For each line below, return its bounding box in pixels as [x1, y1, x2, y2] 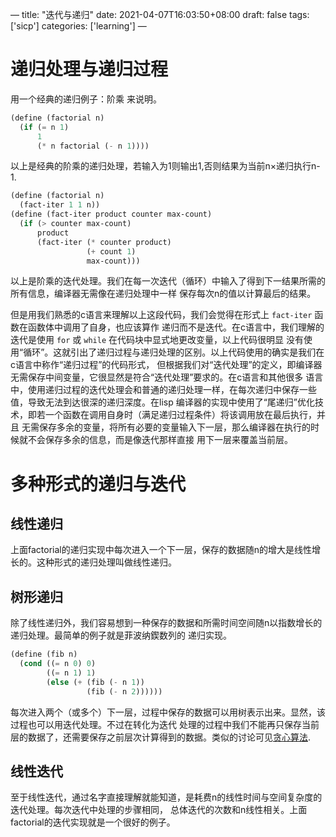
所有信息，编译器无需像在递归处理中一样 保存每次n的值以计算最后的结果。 [10, 288, 317, 300]
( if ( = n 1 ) [19, 122, 70, 132]
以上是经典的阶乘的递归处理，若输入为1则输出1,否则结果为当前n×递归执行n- [10, 160, 321, 172]
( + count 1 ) [86, 246, 137, 257]
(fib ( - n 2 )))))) [86, 686, 163, 697]
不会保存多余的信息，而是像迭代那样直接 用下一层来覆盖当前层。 [27, 434, 293, 446]
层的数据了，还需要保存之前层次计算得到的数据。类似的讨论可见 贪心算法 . [10, 731, 312, 743]
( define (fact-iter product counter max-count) [10, 209, 213, 220]
